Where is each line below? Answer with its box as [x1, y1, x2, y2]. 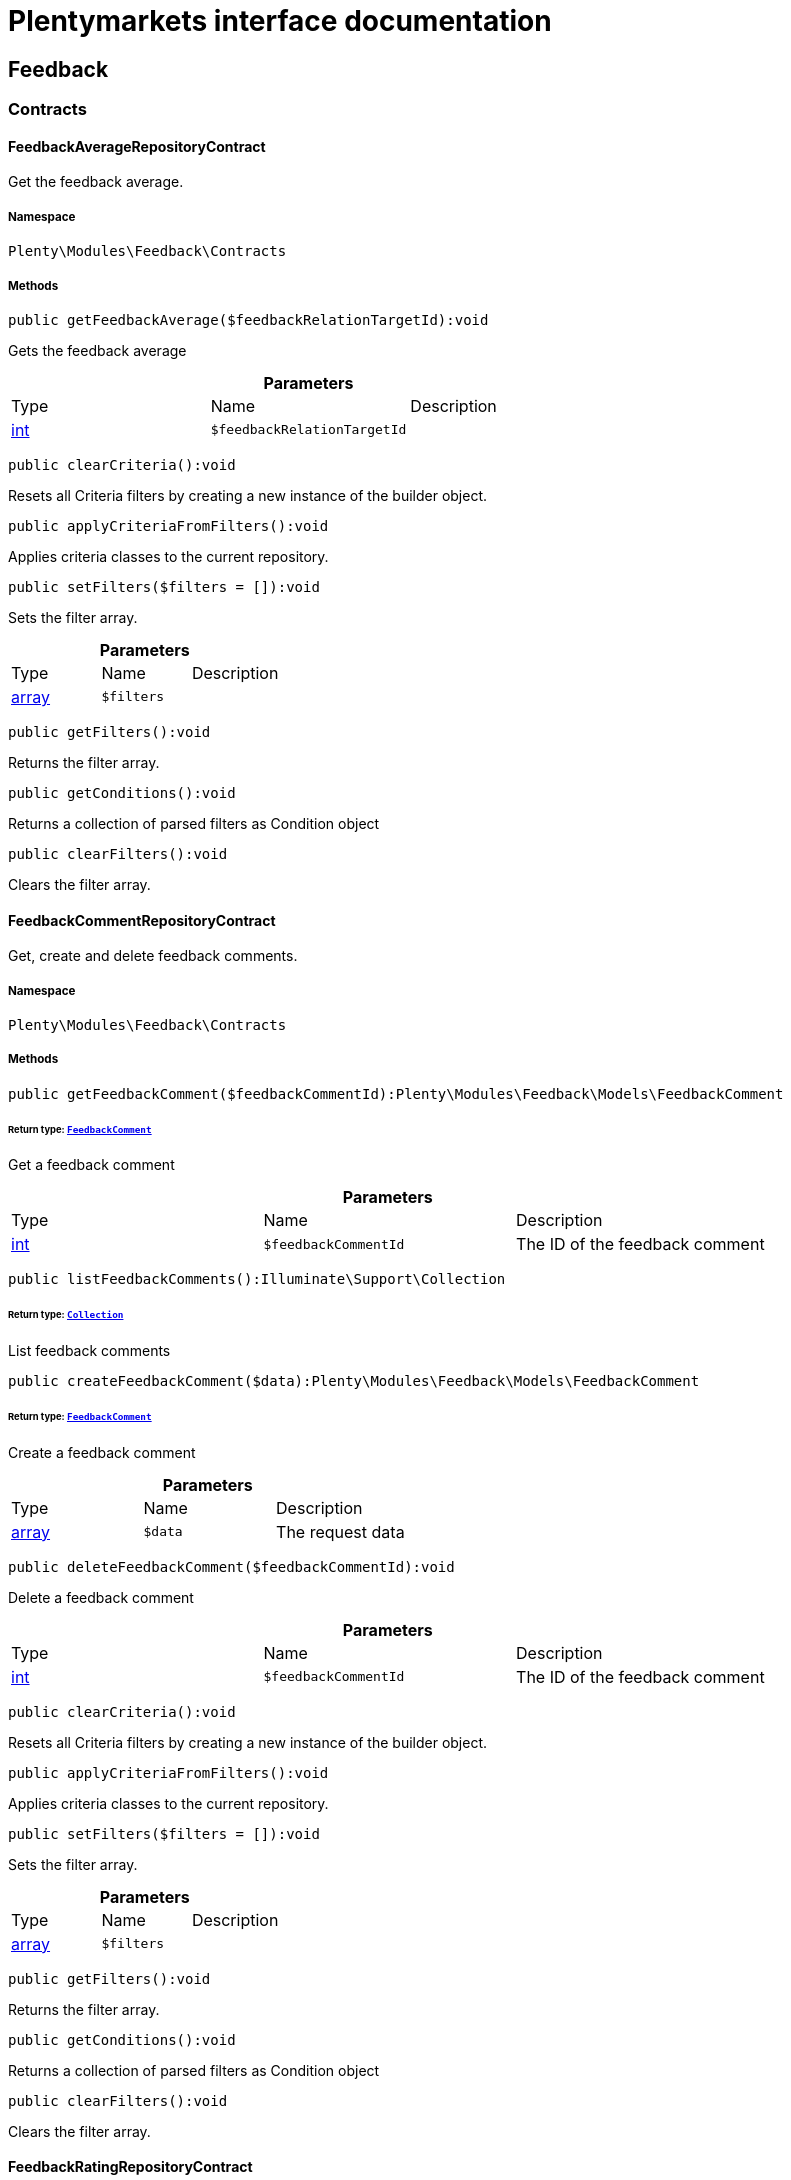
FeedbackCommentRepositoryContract [8, 911, 276, 929]
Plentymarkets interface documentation [8, 4, 552, 38]
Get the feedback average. [8, 173, 184, 191]
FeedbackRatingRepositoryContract [8, 2158, 253, 2176]
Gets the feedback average [8, 341, 187, 359]
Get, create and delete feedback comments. [8, 947, 298, 965]
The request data [276, 1521, 405, 1542]
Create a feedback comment [8, 1443, 196, 1461]
